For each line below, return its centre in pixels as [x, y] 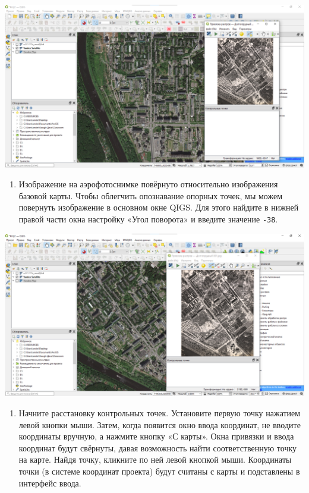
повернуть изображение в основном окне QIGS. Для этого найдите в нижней [159, 207]
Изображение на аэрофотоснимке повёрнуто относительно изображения [148, 184]
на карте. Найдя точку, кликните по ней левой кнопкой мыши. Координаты [155, 459]
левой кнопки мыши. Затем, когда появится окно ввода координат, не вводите [160, 424]
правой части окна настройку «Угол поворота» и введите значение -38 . [148, 219]
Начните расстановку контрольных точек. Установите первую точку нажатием [160, 412]
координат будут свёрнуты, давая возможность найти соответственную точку [158, 448]
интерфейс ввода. [50, 483]
